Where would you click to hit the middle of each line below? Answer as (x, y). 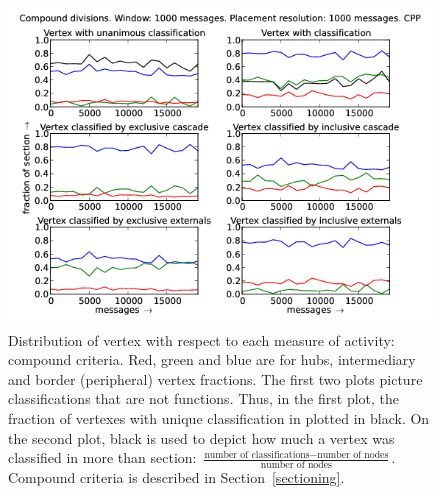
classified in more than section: (102, 457)
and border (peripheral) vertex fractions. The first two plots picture (215, 378)
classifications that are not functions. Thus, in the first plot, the (204, 398)
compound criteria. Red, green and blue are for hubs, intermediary (212, 359)
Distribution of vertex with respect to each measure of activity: (201, 339)
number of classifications (257, 454)
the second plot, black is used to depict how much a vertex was (201, 437)
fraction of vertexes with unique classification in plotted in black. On (219, 417)
